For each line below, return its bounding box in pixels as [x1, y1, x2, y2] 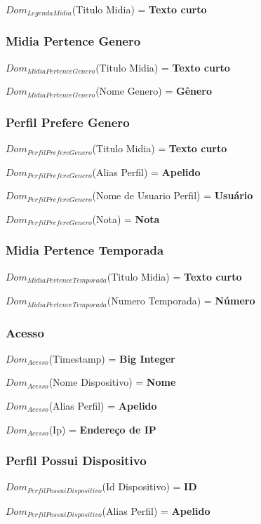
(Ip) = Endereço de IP [48, 422, 156, 436]
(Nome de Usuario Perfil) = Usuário [92, 188, 253, 203]
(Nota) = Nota [92, 211, 160, 226]
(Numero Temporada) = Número [107, 293, 255, 308]
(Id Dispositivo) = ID [102, 479, 197, 494]
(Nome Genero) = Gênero [95, 83, 213, 98]
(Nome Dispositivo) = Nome [48, 375, 176, 389]
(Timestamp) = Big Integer [48, 351, 175, 365]
